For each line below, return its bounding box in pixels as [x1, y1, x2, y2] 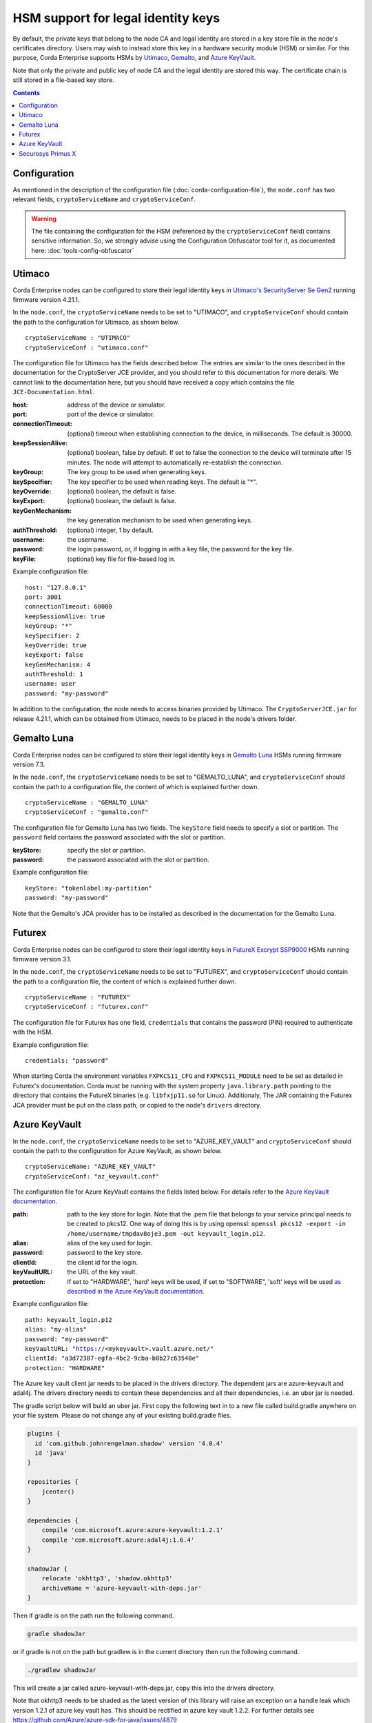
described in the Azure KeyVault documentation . [67, 1287, 205, 1295]
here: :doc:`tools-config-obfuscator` [31, 246, 134, 254]
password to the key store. [67, 1248, 143, 1257]
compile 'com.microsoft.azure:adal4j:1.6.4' [41, 1536, 195, 1544]
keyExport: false [25, 651, 83, 659]
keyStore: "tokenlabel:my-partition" [25, 884, 153, 892]
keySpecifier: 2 [25, 631, 80, 640]
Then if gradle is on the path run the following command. [12, 1611, 174, 1620]
